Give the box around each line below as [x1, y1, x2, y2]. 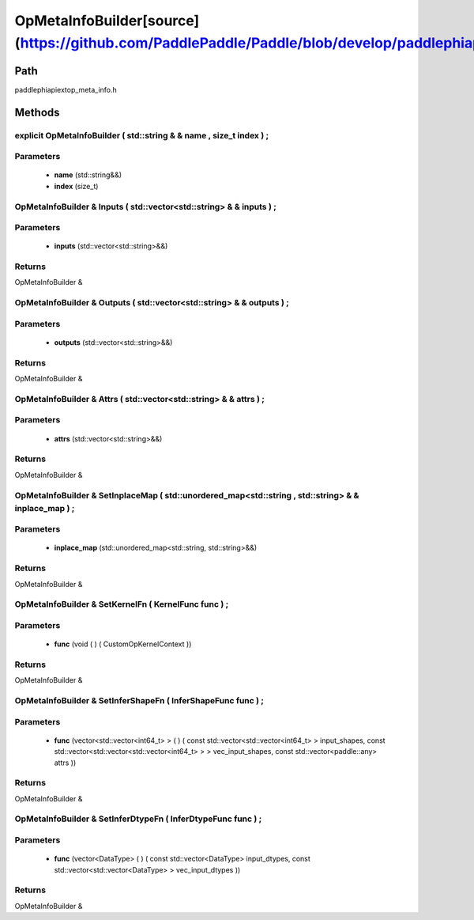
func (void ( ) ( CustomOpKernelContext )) [54, 639, 192, 649]
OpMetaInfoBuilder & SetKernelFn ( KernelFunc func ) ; [14, 599, 229, 610]
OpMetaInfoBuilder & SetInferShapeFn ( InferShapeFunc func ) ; [14, 695, 265, 706]
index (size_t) [54, 181, 99, 191]
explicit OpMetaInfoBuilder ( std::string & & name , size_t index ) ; [14, 130, 269, 141]
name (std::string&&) [54, 170, 122, 180]
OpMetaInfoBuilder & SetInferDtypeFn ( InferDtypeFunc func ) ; [14, 813, 262, 824]
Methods [14, 105, 60, 119]
